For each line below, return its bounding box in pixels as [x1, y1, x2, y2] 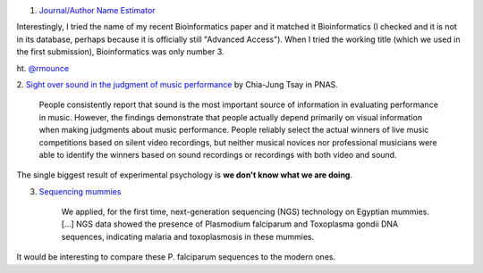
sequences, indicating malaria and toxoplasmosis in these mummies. [61, 231, 315, 242]
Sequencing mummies [38, 186, 122, 196]
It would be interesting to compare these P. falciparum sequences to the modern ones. [16, 252, 335, 262]
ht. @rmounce [16, 62, 70, 73]
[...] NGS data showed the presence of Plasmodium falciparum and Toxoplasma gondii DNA [61, 219, 399, 229]
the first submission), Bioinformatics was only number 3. [16, 46, 225, 57]
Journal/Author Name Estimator [38, 5, 156, 15]
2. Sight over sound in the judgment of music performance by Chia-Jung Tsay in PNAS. [16, 79, 339, 89]
